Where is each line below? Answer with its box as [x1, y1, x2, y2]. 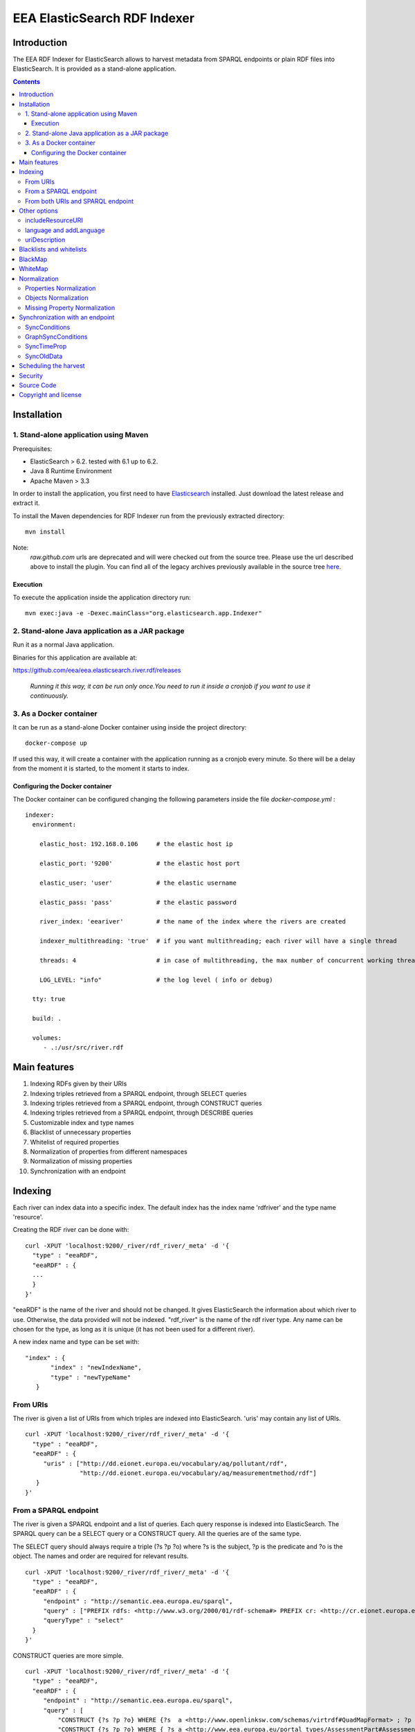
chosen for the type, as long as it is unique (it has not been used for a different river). [12, 1325, 255, 1333]
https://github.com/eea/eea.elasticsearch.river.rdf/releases [12, 666, 181, 675]
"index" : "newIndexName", [50, 1363, 142, 1372]
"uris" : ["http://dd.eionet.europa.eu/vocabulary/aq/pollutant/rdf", [43, 1459, 288, 1467]
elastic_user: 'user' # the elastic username [39, 878, 237, 887]
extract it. [12, 499, 40, 507]
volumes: [32, 1034, 62, 1042]
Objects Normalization [25, 294, 89, 302]
